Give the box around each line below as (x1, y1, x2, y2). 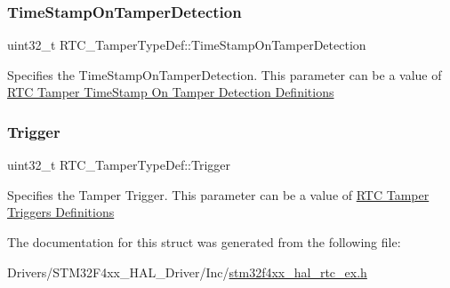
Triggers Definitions (7, 203, 115, 221)
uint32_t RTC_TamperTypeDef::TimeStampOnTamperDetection (7, 36, 366, 54)
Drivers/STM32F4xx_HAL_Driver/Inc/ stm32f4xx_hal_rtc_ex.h (7, 262, 367, 281)
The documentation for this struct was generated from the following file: (7, 233, 401, 251)
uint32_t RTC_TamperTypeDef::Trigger (7, 156, 230, 174)
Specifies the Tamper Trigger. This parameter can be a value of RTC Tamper (7, 185, 430, 204)
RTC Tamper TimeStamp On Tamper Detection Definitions (7, 83, 334, 101)
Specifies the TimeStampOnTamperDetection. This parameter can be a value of (7, 65, 442, 84)
